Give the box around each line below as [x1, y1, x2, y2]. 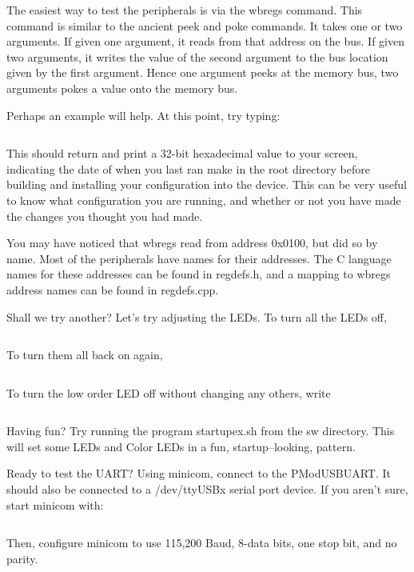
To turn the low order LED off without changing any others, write [6, 384, 331, 401]
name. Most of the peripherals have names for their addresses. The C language [6, 250, 392, 266]
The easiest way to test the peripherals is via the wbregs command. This [6, 2, 363, 18]
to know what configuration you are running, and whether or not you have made [6, 191, 401, 208]
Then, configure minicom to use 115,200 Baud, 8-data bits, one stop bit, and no [6, 534, 397, 551]
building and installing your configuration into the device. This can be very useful [6, 176, 407, 193]
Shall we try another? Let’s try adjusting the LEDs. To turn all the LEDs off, [6, 308, 387, 325]
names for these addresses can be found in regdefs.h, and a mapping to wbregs [6, 266, 391, 282]
